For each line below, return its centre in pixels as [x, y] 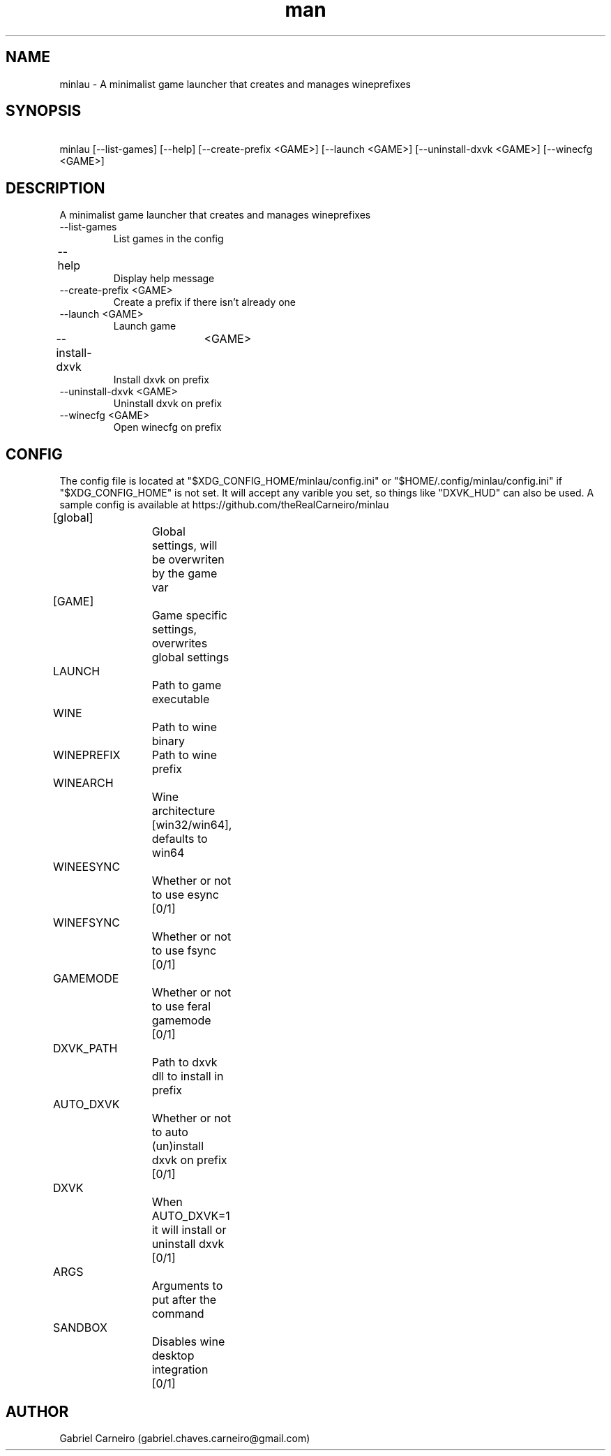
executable [181, 699]
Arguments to [187, 1286]
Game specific [189, 616]
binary [168, 741]
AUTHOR [37, 1411]
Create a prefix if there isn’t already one [205, 302]
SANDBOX [80, 1328]
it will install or [189, 1230]
